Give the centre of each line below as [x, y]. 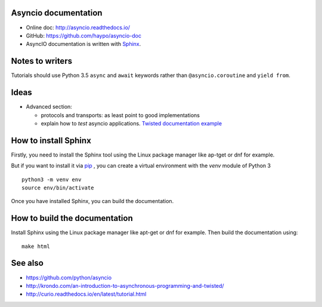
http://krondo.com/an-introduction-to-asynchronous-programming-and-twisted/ [125, 285]
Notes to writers [42, 61]
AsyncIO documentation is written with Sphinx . [83, 44]
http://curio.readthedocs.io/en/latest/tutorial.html [86, 294]
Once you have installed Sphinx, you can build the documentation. [92, 201]
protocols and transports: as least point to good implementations [120, 115]
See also [27, 263]
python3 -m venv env [52, 179]
